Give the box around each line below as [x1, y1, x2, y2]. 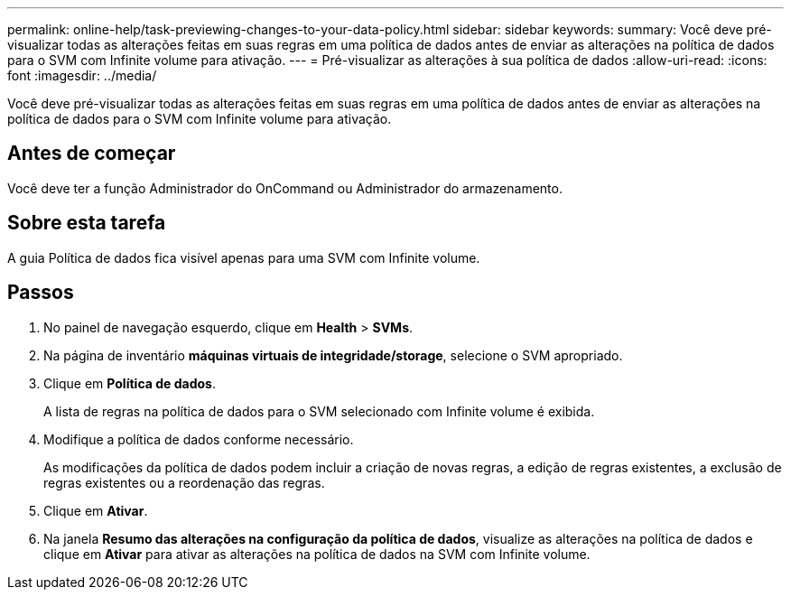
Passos [7, 281, 74, 304]
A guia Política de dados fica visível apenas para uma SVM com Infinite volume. [7, 249, 480, 266]
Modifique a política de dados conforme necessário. [43, 431, 354, 447]
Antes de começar [7, 142, 176, 165]
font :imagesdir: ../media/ [7, 68, 157, 83]
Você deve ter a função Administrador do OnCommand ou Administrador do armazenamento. [7, 180, 563, 196]
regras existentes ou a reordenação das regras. [43, 474, 325, 490]
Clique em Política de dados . [43, 375, 216, 391]
